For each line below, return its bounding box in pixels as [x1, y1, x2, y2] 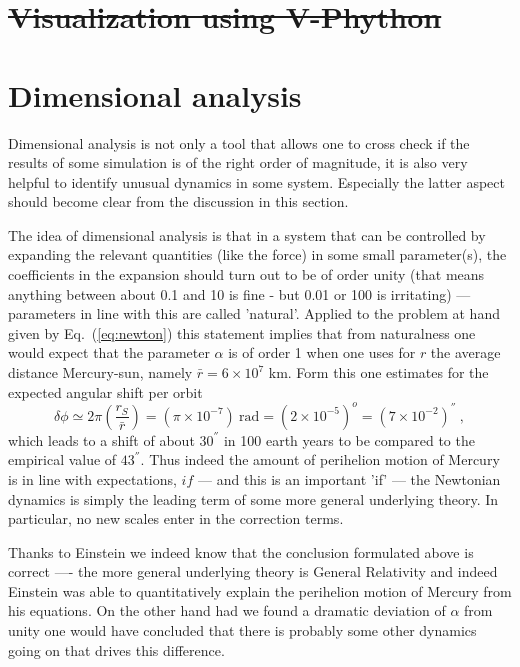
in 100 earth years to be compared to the [223, 429, 475, 450]
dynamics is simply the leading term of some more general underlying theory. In [8, 488, 499, 509]
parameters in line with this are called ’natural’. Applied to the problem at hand [8, 303, 500, 324]
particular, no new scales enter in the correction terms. [8, 508, 344, 529]
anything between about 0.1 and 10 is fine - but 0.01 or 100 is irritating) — [8, 283, 471, 304]
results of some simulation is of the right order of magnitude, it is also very [8, 152, 468, 173]
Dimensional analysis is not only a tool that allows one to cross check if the [8, 132, 470, 153]
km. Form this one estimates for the [268, 362, 489, 383]
